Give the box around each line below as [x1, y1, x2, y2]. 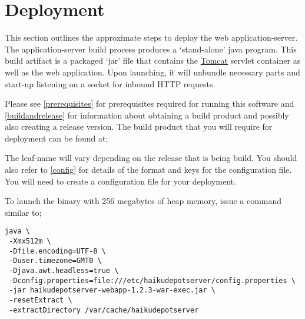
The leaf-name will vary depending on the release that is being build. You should [5, 152, 297, 164]
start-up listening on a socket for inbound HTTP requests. [5, 77, 216, 90]
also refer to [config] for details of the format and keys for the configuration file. [5, 163, 292, 176]
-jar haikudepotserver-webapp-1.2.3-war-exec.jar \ [9, 286, 216, 295]
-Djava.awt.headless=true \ [9, 267, 119, 275]
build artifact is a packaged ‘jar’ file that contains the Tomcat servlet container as [5, 54, 301, 67]
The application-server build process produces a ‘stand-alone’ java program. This [5, 42, 297, 55]
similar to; [5, 206, 42, 218]
